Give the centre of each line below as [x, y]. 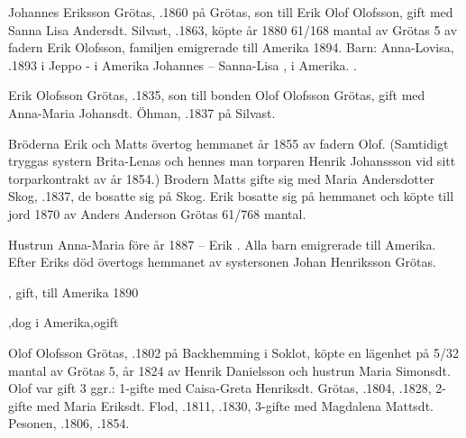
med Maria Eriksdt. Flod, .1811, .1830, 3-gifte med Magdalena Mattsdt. [235, 405]
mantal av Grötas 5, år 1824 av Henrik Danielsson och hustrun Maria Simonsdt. [229, 370]
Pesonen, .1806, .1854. [69, 423]
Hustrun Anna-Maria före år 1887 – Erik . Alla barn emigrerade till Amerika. [222, 244]
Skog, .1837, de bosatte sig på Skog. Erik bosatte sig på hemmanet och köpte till [231, 196]
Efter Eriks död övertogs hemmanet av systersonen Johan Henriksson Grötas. [222, 262]
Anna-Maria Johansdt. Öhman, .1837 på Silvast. [142, 112]
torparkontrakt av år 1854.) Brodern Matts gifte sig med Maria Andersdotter [221, 178]
